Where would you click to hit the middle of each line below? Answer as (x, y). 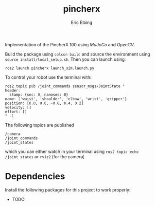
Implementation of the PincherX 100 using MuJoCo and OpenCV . (70, 44)
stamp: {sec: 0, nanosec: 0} (39, 94)
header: (13, 90)
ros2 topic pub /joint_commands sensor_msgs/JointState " (65, 86)
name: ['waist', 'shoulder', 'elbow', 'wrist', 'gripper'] (66, 99)
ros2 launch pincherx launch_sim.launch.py (50, 68)
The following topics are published (40, 125)
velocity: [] (18, 107)
